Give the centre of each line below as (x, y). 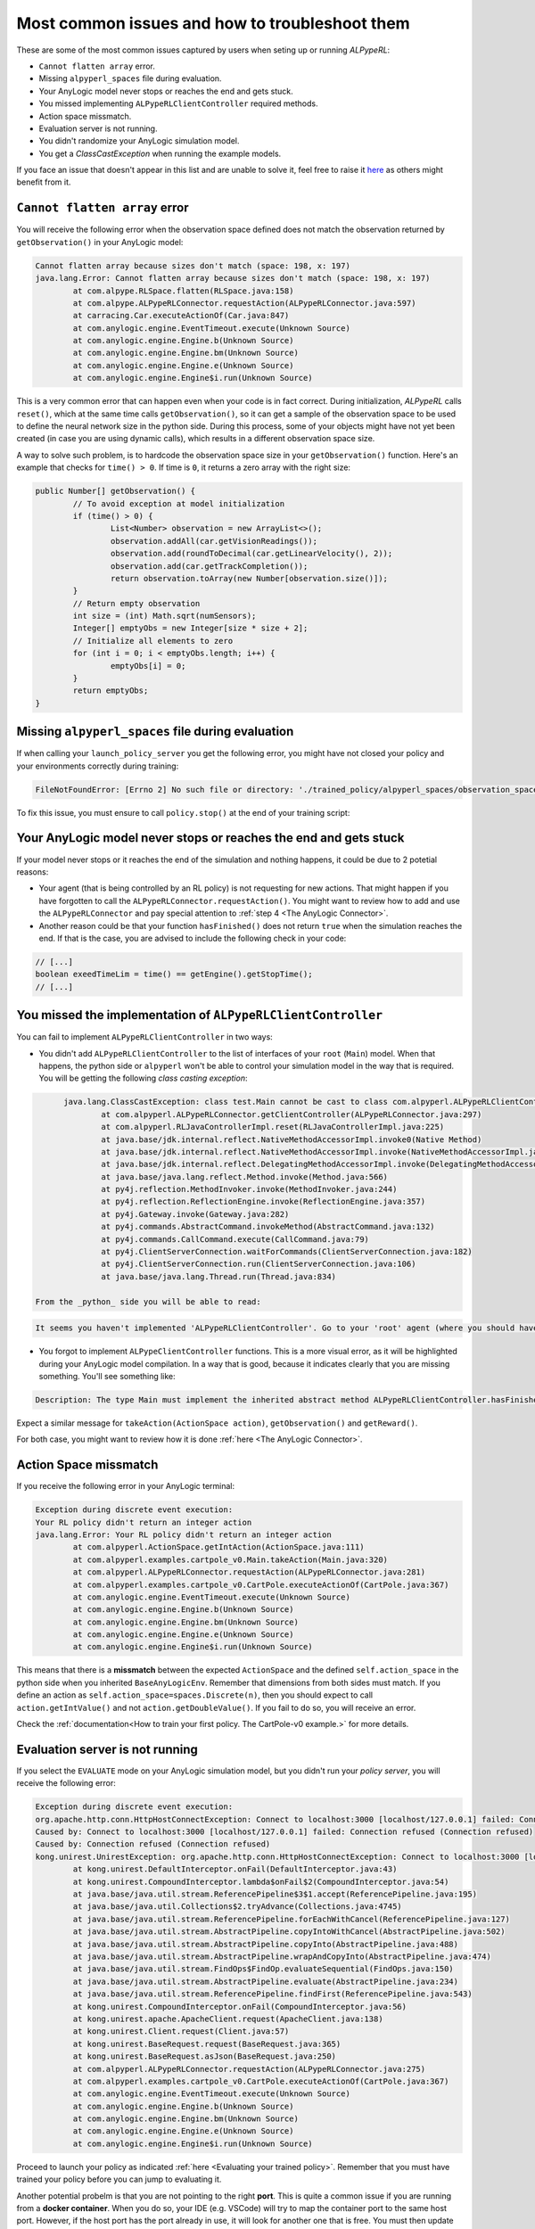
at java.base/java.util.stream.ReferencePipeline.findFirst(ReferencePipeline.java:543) (272, 1994)
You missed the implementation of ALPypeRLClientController (200, 1015)
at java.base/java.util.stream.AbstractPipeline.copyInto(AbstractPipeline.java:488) (266, 1944)
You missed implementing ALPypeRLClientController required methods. (178, 103)
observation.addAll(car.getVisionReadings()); (214, 541)
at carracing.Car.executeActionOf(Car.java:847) (181, 316)
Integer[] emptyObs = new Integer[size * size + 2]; (190, 628)
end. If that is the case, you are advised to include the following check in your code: (193, 938)
